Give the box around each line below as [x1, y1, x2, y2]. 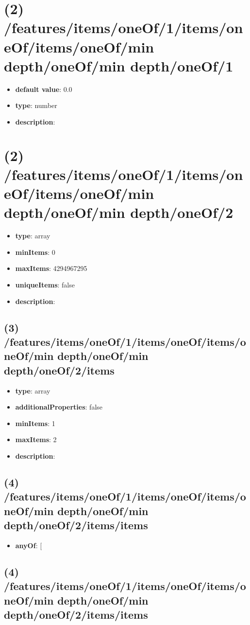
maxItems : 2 [15, 434, 57, 445]
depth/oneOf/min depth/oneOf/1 [4, 55, 233, 75]
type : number [15, 100, 57, 110]
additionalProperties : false [15, 402, 103, 412]
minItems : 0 [15, 247, 55, 257]
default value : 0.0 [15, 84, 72, 94]
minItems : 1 [15, 418, 55, 428]
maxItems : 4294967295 [15, 263, 87, 273]
